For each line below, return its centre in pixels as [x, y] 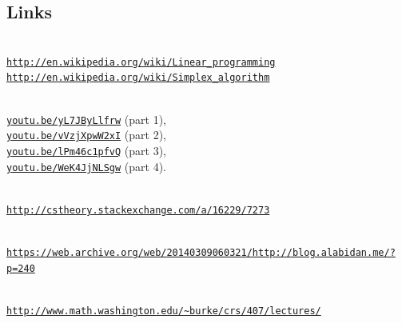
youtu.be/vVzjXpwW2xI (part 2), [87, 135]
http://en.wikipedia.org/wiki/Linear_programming [141, 62]
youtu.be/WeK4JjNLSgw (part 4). [87, 166]
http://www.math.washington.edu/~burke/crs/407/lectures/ [164, 311]
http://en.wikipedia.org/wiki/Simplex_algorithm [138, 78]
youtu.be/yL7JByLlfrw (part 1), [87, 119]
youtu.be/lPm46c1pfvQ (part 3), [87, 151]
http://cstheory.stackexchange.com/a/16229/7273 [138, 210]
